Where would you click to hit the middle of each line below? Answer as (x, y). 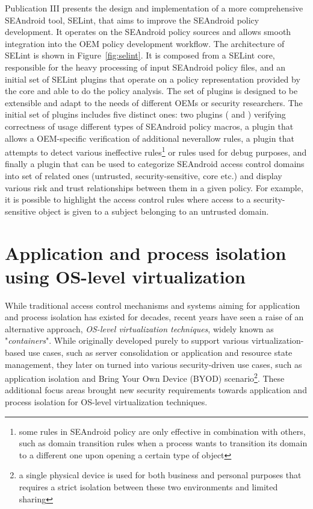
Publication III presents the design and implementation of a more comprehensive (154, 8)
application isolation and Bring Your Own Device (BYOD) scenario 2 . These (145, 377)
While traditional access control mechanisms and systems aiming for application (153, 305)
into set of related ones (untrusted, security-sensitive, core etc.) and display (144, 175)
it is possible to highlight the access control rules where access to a (128, 199)
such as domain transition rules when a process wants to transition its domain (163, 443)
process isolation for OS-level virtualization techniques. (106, 402)
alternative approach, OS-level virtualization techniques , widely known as (139, 328)
